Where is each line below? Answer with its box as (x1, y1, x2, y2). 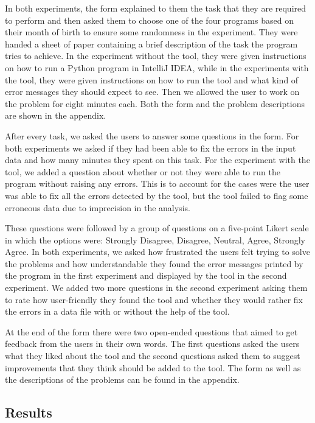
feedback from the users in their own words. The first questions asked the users (5, 337, 300, 350)
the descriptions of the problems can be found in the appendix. (5, 373, 240, 386)
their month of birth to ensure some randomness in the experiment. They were (5, 26, 298, 38)
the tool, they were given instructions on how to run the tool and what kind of (5, 73, 299, 86)
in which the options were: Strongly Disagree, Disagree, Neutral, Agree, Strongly (5, 233, 306, 246)
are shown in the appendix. (5, 109, 106, 122)
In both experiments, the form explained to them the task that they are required (5, 2, 306, 14)
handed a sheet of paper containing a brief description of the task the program (5, 37, 298, 50)
